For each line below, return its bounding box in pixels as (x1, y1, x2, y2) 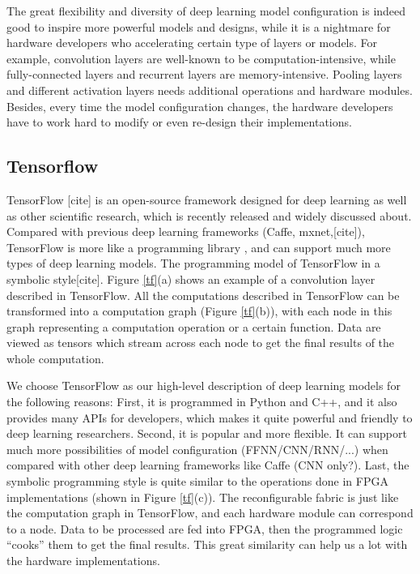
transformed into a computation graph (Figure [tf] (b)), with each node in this (6, 302, 392, 319)
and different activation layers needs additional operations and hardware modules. (6, 81, 413, 98)
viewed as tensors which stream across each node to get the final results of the (6, 334, 395, 351)
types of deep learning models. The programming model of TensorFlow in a (6, 255, 380, 272)
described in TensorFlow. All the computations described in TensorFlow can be (6, 286, 400, 303)
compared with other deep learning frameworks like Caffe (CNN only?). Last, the (6, 456, 409, 473)
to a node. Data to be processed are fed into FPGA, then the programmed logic (6, 520, 403, 537)
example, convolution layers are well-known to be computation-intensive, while (6, 49, 396, 66)
